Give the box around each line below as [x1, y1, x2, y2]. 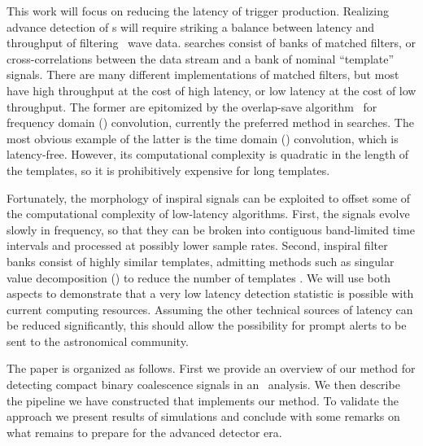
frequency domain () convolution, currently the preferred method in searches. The [7, 114, 414, 131]
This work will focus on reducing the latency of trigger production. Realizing [7, 2, 389, 19]
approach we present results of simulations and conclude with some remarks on [7, 408, 400, 425]
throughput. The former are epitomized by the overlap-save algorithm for [7, 98, 377, 115]
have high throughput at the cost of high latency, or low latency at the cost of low [7, 81, 416, 98]
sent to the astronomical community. [7, 332, 189, 349]
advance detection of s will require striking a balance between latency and [7, 18, 375, 35]
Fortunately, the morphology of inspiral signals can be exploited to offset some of [7, 189, 411, 206]
